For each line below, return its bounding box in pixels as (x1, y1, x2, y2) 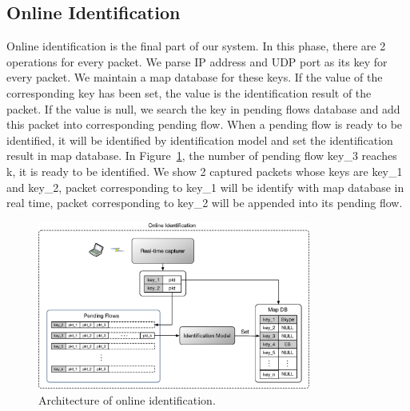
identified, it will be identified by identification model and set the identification (6, 131, 393, 148)
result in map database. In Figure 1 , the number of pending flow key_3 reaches (6, 147, 397, 164)
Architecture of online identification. (38, 392, 216, 408)
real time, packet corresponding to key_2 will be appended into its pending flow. (6, 194, 403, 211)
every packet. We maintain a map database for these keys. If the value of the (6, 69, 383, 86)
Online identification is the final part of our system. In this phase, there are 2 (6, 38, 386, 54)
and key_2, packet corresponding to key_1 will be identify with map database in (6, 178, 404, 195)
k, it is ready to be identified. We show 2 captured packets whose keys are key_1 (6, 162, 403, 179)
